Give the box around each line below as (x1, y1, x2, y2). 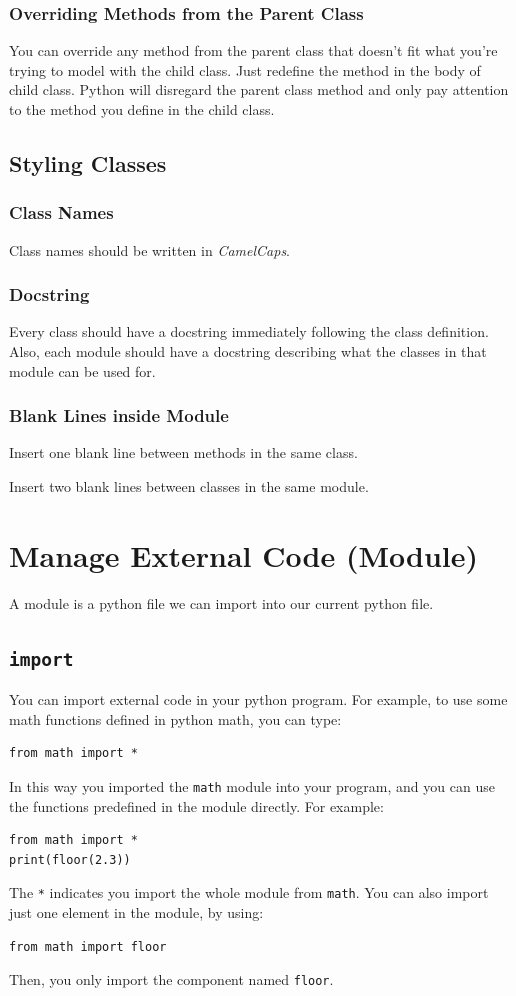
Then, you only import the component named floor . (9, 969, 334, 990)
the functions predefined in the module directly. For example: (9, 795, 384, 816)
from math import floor (9, 939, 167, 954)
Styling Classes (9, 147, 167, 178)
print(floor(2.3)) (9, 852, 131, 867)
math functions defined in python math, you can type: (9, 708, 342, 729)
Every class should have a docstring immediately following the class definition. (9, 321, 489, 342)
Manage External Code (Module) (9, 534, 478, 575)
